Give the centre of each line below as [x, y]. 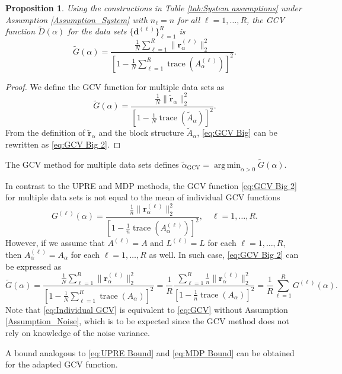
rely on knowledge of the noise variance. [78, 333]
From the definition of [45, 132]
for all [188, 19]
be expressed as [33, 266]
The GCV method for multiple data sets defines [92, 164]
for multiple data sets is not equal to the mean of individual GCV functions [143, 197]
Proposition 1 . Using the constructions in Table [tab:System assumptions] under [154, 8]
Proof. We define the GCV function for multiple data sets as [115, 86]
